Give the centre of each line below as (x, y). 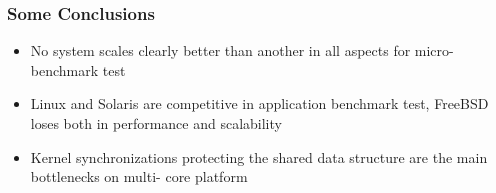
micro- (434, 50)
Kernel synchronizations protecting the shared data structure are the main (259, 156)
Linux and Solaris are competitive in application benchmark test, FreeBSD (259, 103)
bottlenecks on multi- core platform (139, 176)
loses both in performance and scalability (156, 123)
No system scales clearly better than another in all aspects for (220, 50)
